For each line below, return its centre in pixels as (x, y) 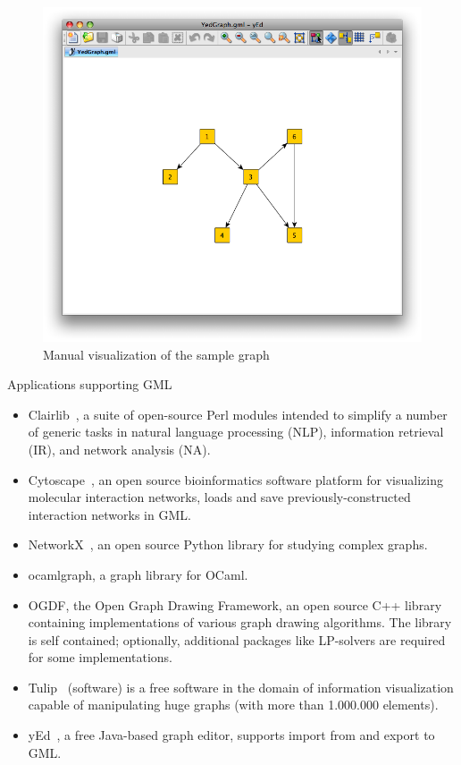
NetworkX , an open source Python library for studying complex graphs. (228, 544)
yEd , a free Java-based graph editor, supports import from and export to (231, 735)
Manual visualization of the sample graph (156, 354)
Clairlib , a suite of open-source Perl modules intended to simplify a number (238, 414)
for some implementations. (100, 657)
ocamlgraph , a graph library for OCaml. (138, 574)
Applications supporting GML (90, 384)
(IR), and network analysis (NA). (119, 449)
